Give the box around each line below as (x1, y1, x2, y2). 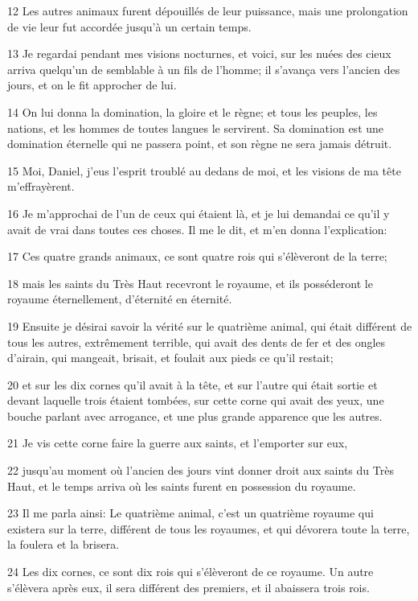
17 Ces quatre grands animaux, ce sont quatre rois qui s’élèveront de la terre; (7, 248, 387, 265)
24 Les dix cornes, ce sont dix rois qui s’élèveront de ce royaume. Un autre (7, 563, 374, 580)
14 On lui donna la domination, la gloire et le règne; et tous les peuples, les (7, 103, 378, 120)
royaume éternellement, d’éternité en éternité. (7, 290, 232, 307)
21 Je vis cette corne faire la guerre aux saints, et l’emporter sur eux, (7, 434, 348, 451)
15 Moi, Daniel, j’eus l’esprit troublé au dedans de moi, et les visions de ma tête (7, 162, 401, 179)
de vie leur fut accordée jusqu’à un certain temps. (7, 18, 252, 35)
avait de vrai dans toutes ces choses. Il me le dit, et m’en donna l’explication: (7, 220, 387, 237)
